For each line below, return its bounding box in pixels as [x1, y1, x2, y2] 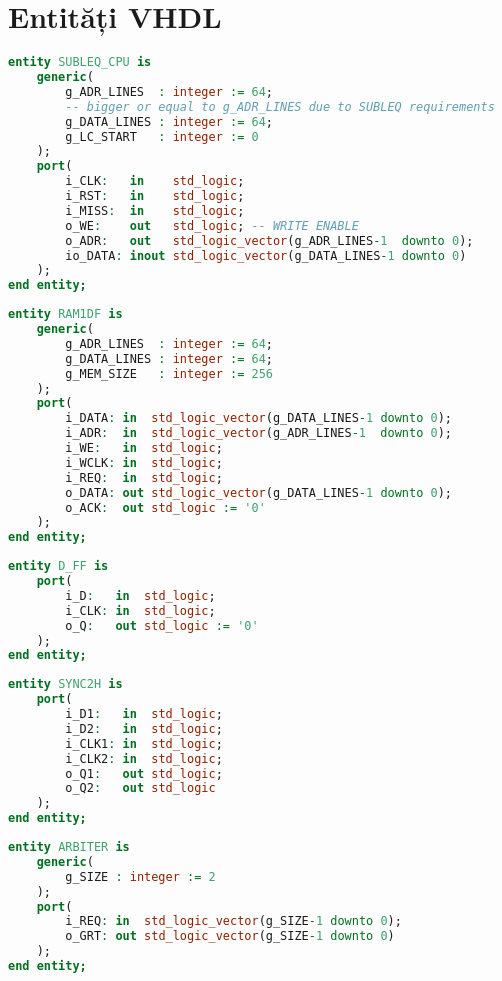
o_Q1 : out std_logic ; [65, 766, 223, 781]
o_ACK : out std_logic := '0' [65, 500, 266, 515]
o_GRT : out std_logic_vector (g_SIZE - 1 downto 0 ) [65, 929, 395, 944]
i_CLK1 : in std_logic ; [65, 736, 223, 751]
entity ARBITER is [8, 840, 130, 854]
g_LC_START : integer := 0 [65, 129, 259, 144]
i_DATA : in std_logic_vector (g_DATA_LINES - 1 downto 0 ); [65, 411, 452, 426]
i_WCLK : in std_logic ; [65, 455, 223, 470]
